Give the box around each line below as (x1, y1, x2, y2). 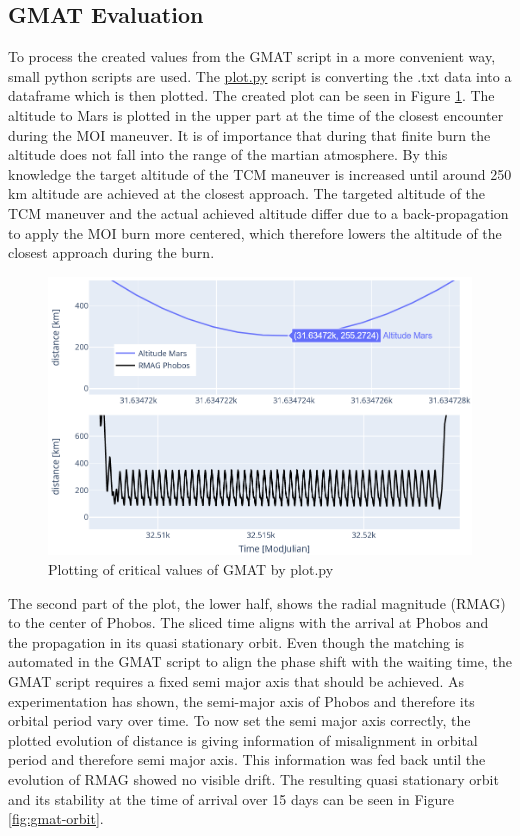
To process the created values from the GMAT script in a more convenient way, (8, 46, 496, 67)
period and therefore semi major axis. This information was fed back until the (8, 749, 486, 770)
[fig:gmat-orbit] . (8, 808, 104, 829)
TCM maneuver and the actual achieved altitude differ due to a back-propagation (8, 202, 509, 223)
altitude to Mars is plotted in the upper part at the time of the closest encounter (8, 104, 504, 125)
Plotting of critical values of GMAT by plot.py (48, 558, 334, 579)
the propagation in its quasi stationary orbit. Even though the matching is (8, 631, 465, 652)
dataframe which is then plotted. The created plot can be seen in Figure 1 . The (8, 85, 495, 106)
